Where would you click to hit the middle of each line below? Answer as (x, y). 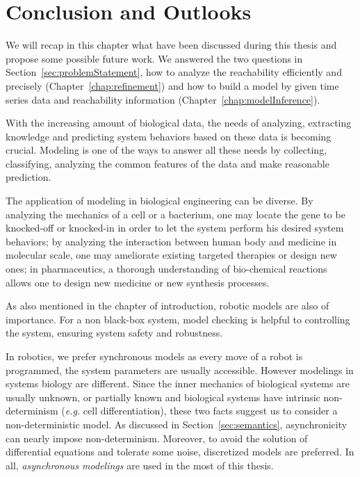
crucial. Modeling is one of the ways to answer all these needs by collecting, (166, 150)
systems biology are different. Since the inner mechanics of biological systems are (178, 383)
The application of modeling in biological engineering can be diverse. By (159, 201)
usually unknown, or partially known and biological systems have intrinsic (163, 397)
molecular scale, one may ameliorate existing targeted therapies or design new (171, 255)
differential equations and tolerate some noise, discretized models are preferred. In (180, 452)
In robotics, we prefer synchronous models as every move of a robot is (154, 356)
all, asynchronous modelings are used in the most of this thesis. (140, 465)
